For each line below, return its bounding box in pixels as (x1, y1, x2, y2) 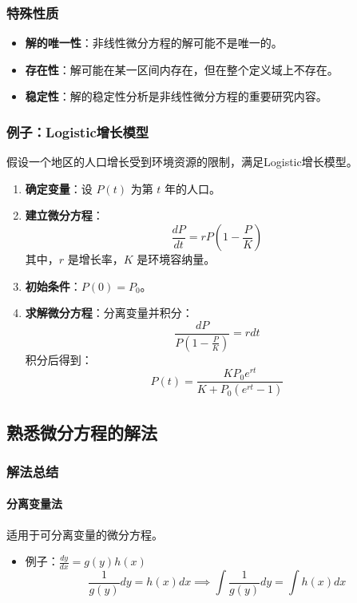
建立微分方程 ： (25, 207, 104, 224)
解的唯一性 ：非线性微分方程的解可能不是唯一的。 (25, 34, 283, 51)
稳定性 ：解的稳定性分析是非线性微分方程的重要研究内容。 (25, 88, 327, 105)
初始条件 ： (25, 277, 81, 294)
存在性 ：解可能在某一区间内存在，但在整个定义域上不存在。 (25, 61, 339, 77)
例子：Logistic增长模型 (6, 121, 149, 141)
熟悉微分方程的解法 (6, 419, 157, 444)
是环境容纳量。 (137, 251, 216, 267)
